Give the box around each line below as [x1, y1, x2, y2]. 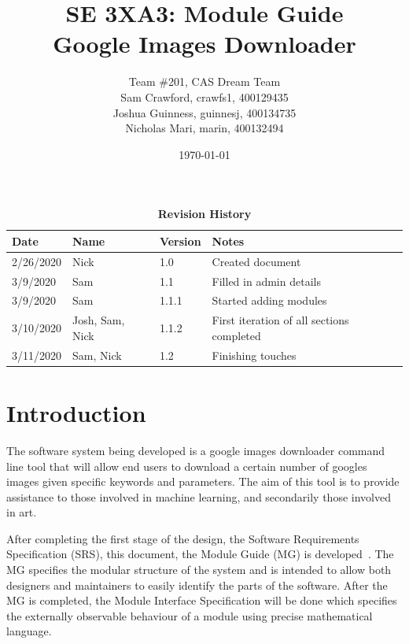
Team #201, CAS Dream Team [128, 73, 281, 90]
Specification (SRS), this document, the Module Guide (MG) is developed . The [6, 546, 394, 562]
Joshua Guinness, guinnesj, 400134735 [112, 104, 297, 120]
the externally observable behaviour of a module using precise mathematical [6, 607, 373, 624]
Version [159, 232, 201, 249]
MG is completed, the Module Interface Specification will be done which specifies [6, 592, 397, 609]
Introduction [6, 396, 146, 428]
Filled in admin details [212, 272, 321, 289]
